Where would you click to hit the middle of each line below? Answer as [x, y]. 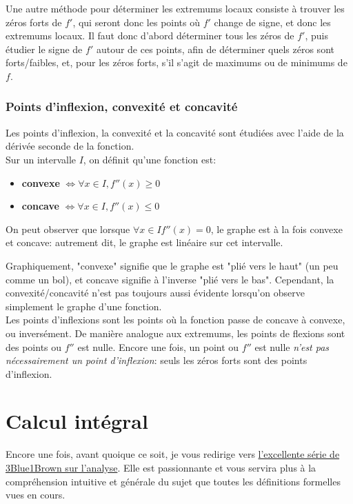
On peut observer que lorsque [68, 229]
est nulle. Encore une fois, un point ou [158, 346]
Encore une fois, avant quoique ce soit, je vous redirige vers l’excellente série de [173, 454]
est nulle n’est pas [292, 346]
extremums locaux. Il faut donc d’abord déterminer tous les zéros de [150, 36]
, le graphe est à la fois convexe [276, 229]
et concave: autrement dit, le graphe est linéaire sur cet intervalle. [144, 242]
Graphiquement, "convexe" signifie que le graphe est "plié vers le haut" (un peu [172, 265]
